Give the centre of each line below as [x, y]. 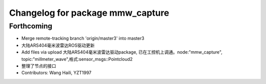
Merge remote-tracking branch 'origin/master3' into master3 [83, 38]
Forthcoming [31, 26]
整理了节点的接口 [39, 66]
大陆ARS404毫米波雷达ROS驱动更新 [58, 45]
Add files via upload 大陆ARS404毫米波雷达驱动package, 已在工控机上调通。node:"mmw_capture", [122, 52]
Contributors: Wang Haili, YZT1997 [56, 73]
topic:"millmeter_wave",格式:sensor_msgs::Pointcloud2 [77, 59]
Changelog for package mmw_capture [89, 13]
